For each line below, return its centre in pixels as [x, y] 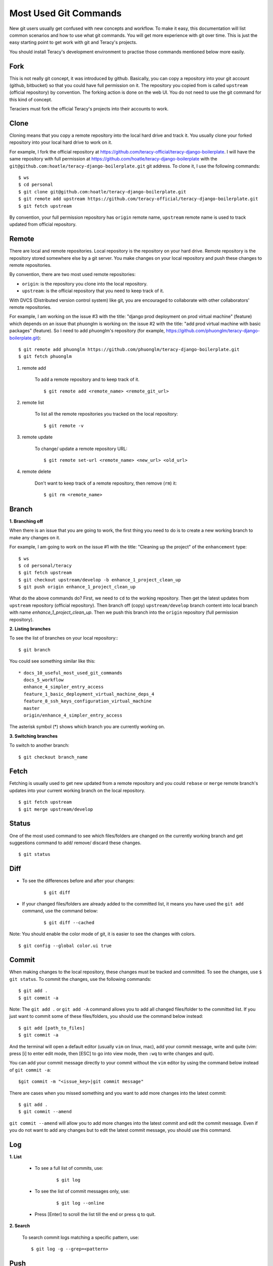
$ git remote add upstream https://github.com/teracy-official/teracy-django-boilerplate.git [138, 199]
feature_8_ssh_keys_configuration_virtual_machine [87, 701]
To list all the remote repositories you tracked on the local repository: [106, 414]
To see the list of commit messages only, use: [82, 1191]
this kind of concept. [31, 99]
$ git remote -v [64, 426]
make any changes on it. [35, 537]
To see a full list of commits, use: [69, 1168]
